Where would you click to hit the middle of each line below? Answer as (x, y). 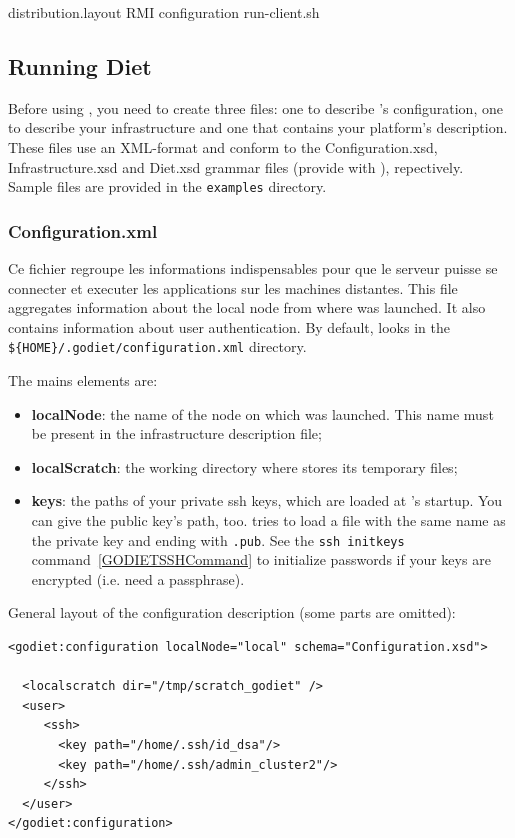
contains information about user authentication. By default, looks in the (229, 326)
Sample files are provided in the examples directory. (167, 186)
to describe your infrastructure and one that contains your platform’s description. (258, 127)
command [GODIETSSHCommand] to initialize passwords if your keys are (261, 559)
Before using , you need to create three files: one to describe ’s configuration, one (255, 107)
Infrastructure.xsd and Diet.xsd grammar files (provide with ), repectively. (236, 166)
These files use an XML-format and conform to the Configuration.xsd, (223, 146)
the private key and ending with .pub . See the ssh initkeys (218, 539)
